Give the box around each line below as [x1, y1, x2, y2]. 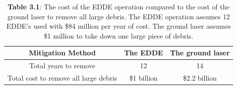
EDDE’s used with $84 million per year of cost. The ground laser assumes [6, 21, 231, 31]
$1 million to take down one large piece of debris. [44, 30, 193, 41]
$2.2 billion [183, 73, 217, 83]
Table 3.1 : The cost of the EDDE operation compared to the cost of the [7, 1, 230, 11]
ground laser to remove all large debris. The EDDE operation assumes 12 [7, 11, 230, 21]
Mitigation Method [29, 47, 96, 58]
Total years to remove [29, 60, 96, 71]
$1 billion [129, 73, 158, 83]
